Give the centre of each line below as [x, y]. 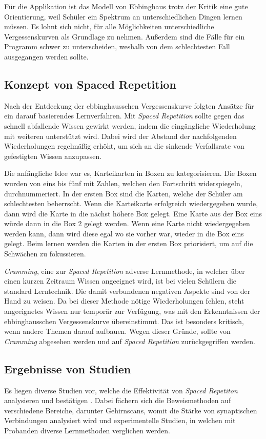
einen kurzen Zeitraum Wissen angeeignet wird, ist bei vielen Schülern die [120, 281]
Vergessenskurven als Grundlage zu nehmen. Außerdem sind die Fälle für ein [125, 36]
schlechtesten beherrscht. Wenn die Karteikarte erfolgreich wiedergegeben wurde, [131, 203]
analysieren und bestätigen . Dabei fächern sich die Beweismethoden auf [118, 400]
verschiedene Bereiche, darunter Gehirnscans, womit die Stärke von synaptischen [131, 410]
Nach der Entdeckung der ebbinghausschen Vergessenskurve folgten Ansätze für [129, 105]
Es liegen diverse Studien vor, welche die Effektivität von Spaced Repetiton [121, 390]
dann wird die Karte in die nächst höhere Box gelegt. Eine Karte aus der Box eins [133, 213]
